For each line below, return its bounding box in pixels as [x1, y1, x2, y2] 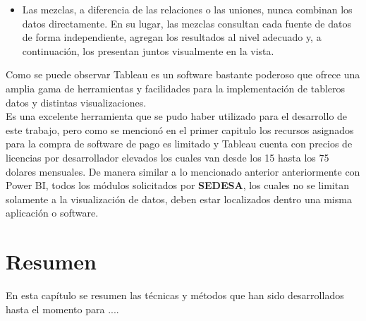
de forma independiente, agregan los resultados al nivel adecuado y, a [22, 30, 322, 44]
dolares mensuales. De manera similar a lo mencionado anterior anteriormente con [6, 164, 360, 178]
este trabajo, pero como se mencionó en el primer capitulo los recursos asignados [6, 122, 354, 137]
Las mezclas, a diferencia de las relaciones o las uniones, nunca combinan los [22, 2, 353, 16]
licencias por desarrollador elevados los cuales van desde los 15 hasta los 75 [6, 150, 329, 164]
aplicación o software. [6, 205, 99, 220]
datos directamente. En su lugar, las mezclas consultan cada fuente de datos [22, 16, 351, 30]
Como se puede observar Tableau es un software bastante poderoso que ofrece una [6, 67, 360, 82]
